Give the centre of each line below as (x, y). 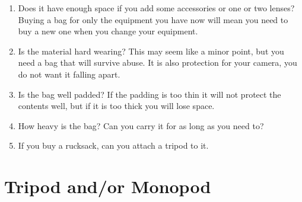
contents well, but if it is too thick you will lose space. (116, 106)
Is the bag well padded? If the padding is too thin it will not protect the (150, 94)
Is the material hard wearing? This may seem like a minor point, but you (151, 51)
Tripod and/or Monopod (108, 186)
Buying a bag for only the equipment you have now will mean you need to (153, 19)
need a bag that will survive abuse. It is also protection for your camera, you (158, 62)
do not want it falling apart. (69, 74)
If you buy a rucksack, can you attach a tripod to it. (113, 145)
